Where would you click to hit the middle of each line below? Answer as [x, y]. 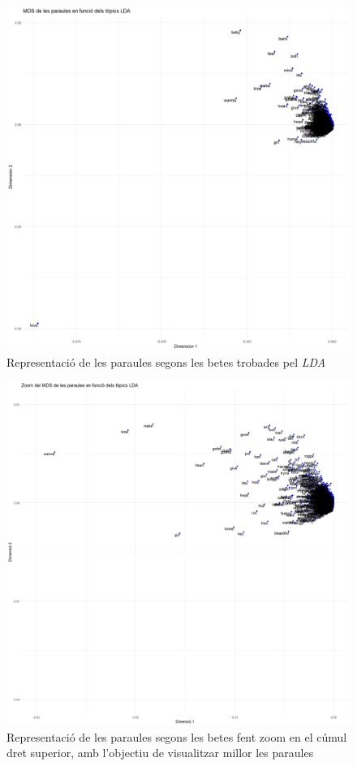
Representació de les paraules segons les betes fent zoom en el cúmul [177, 736]
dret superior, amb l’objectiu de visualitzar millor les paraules [160, 753]
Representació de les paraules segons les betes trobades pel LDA [166, 361]
